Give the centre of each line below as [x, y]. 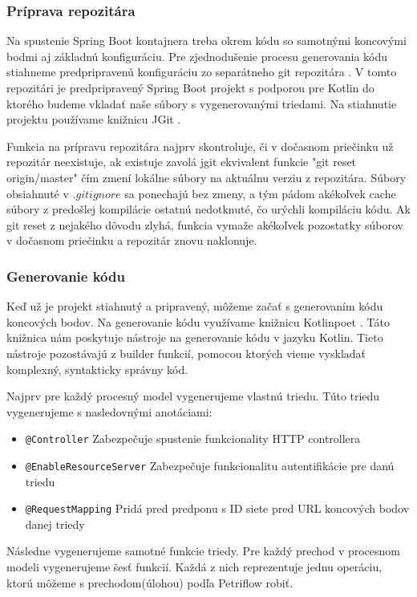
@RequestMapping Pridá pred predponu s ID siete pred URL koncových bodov [217, 508]
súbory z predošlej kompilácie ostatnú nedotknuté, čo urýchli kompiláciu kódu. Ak [208, 209]
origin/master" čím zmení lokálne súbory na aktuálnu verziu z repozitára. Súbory [206, 177]
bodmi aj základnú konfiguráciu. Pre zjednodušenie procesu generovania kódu [197, 56]
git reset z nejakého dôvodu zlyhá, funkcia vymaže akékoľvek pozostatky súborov [205, 224]
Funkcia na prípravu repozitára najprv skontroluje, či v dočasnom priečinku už [200, 146]
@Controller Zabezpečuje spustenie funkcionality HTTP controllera [193, 439]
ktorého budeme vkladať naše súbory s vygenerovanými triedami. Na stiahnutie [202, 103]
